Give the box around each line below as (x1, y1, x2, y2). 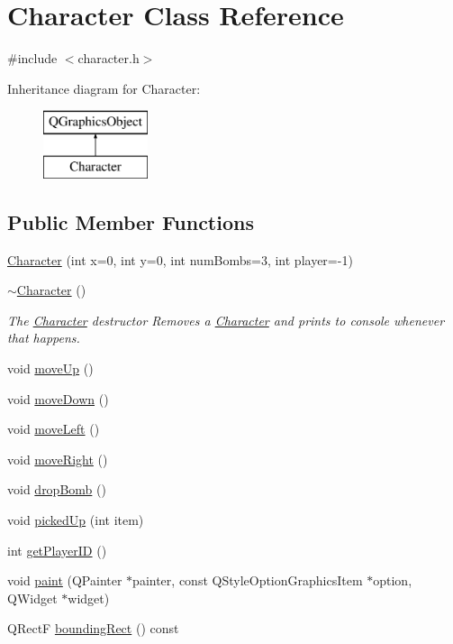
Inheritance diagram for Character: (7, 78, 201, 97)
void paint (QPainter (7, 571, 122, 590)
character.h (77, 49, 140, 68)
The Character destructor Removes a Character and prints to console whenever (7, 310, 445, 329)
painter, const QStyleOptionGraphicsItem (132, 571, 363, 590)
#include (7, 49, 58, 68)
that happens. (7, 328, 80, 347)
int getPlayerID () (7, 540, 107, 559)
